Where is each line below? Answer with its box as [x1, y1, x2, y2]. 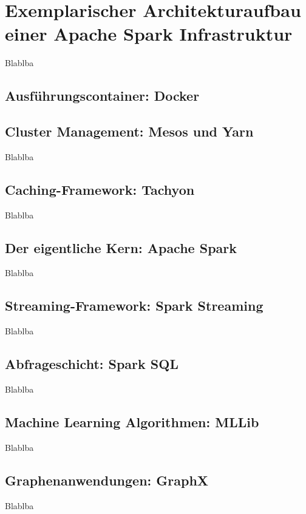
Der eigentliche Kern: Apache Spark [5, 238, 237, 257]
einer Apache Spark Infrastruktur [5, 21, 293, 46]
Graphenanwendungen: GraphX [5, 470, 209, 489]
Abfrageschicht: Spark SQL [5, 354, 178, 373]
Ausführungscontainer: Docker [5, 86, 200, 105]
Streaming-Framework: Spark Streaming [5, 296, 263, 315]
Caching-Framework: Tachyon [5, 180, 195, 198]
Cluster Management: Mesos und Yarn [5, 122, 254, 141]
